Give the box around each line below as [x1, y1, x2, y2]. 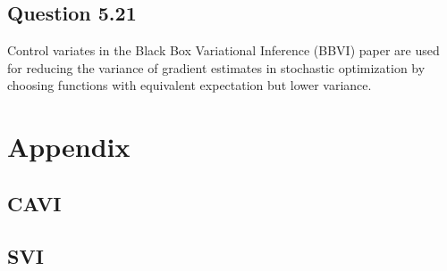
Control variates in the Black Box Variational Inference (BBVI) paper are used [7, 41, 440, 60]
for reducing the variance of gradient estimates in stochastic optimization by [7, 58, 426, 77]
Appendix [7, 128, 131, 165]
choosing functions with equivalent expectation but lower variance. [7, 76, 372, 94]
